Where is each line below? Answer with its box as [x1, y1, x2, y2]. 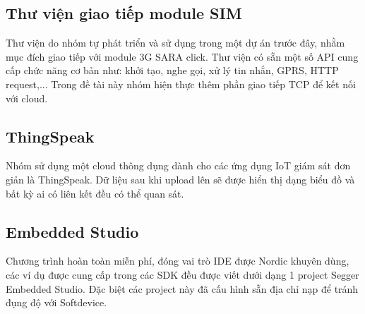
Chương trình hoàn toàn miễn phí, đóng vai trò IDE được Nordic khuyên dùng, [6, 253, 349, 268]
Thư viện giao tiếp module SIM [6, 2, 242, 24]
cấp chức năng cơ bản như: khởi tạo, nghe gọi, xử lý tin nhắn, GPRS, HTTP [6, 63, 339, 78]
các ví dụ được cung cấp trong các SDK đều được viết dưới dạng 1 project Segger [6, 267, 359, 282]
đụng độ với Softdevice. [6, 295, 107, 310]
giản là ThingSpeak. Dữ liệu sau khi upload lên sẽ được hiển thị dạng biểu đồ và [6, 171, 355, 186]
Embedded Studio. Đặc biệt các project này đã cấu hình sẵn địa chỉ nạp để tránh [6, 281, 359, 296]
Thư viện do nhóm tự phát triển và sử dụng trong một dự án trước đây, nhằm [6, 35, 345, 50]
